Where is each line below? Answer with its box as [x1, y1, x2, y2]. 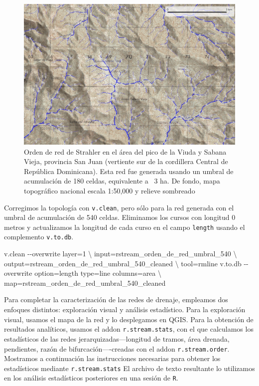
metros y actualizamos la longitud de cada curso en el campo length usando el [4, 221, 245, 232]
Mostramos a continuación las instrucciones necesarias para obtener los [4, 353, 221, 364]
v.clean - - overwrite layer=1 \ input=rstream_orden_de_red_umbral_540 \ [4, 248, 237, 259]
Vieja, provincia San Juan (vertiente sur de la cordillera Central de [24, 156, 228, 167]
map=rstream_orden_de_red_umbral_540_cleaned [4, 277, 166, 288]
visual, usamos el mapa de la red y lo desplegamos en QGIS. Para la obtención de [4, 314, 254, 324]
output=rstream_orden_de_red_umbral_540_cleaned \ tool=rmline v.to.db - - [4, 258, 249, 268]
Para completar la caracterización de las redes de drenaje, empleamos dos [4, 294, 228, 305]
